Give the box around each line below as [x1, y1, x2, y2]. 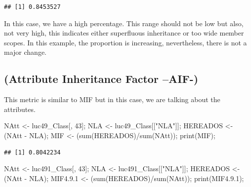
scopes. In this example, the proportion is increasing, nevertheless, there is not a [4, 37, 247, 47]
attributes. [4, 104, 36, 114]
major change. [4, 47, 46, 57]
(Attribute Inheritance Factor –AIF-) [4, 71, 199, 86]
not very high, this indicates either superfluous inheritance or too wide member [4, 28, 244, 38]
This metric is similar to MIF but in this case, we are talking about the [4, 94, 220, 105]
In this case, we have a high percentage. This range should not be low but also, [4, 18, 244, 28]
